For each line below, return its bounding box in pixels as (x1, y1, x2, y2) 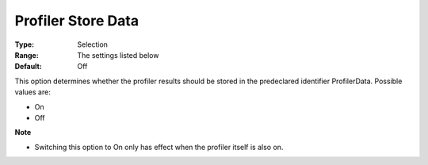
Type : (14, 40, 35, 49)
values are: (14, 87, 51, 97)
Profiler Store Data (14, 12, 139, 29)
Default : (14, 62, 43, 71)
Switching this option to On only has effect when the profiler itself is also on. (34, 142, 284, 152)
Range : (14, 50, 39, 59)
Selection (77, 40, 109, 49)
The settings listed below (77, 50, 159, 59)
